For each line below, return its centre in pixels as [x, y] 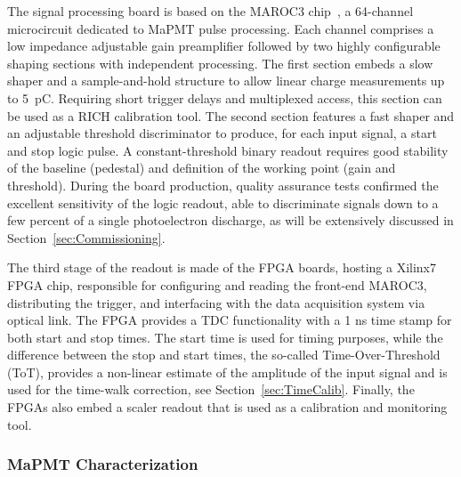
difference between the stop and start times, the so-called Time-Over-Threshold [224, 355]
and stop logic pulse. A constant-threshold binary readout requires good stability [228, 150]
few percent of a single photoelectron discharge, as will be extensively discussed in [230, 220]
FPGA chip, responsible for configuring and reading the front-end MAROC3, [217, 284]
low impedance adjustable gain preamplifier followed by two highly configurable [224, 46]
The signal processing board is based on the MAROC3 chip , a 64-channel [210, 11]
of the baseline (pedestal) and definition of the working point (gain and [202, 168]
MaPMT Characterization [103, 464]
